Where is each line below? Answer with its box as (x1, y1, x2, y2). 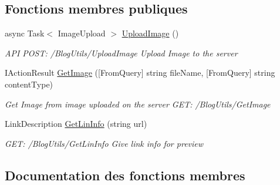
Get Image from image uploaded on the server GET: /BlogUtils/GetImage (5, 97, 271, 110)
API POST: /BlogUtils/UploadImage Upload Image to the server (5, 46, 238, 59)
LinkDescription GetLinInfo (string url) (5, 117, 147, 130)
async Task (5, 27, 45, 39)
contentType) (5, 78, 53, 90)
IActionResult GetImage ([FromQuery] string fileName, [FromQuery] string (5, 66, 275, 79)
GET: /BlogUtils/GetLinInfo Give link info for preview (5, 137, 204, 149)
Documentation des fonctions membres (5, 166, 245, 184)
